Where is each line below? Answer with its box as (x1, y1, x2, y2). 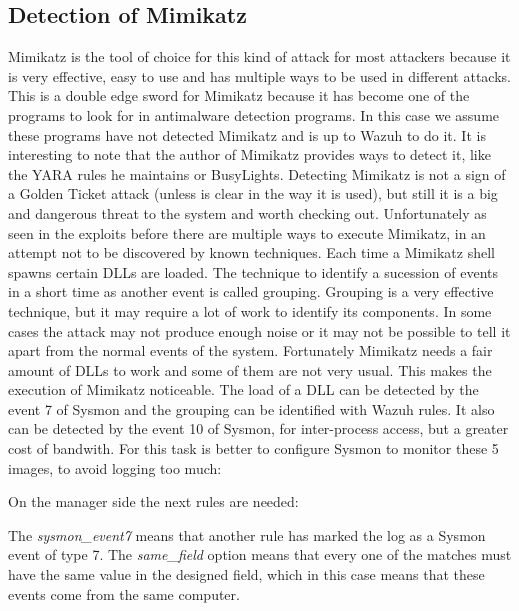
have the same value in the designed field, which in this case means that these (8, 564, 485, 585)
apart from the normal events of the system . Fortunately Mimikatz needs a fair (8, 340, 493, 361)
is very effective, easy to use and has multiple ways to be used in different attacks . (8, 65, 511, 86)
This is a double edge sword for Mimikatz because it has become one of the (8, 85, 470, 106)
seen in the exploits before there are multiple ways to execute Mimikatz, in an (8, 222, 486, 243)
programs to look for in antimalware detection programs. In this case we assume (8, 104, 500, 125)
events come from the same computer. (8, 583, 240, 604)
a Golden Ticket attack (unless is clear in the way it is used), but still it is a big (8, 183, 498, 204)
